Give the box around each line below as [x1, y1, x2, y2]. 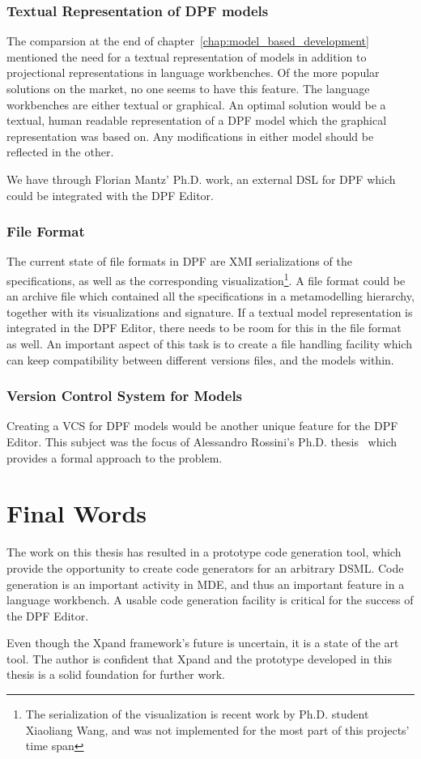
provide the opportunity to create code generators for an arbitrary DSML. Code [6, 559, 404, 576]
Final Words [6, 497, 147, 530]
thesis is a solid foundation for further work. [6, 666, 226, 683]
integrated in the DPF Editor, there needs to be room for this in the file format [6, 319, 402, 336]
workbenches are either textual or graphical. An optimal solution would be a [6, 96, 386, 113]
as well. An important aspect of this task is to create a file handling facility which [6, 335, 412, 352]
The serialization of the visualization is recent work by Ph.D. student [25, 706, 369, 723]
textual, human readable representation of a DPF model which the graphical [6, 112, 387, 129]
